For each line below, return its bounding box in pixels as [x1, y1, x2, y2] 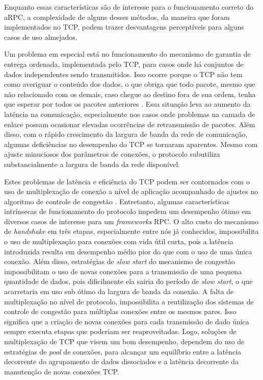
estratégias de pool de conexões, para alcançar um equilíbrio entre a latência [4, 346, 242, 357]
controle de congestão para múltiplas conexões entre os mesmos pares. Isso [4, 306, 236, 317]
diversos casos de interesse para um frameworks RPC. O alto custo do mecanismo [4, 216, 259, 226]
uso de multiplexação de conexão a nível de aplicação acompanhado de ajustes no [4, 186, 258, 197]
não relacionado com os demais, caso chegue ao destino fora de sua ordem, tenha [4, 88, 256, 99]
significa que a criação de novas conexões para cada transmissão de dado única [4, 316, 249, 326]
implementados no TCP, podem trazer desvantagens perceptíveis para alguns [4, 21, 244, 32]
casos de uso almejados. [4, 31, 77, 42]
